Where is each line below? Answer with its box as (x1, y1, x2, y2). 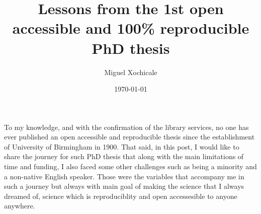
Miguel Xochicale (104, 66, 157, 77)
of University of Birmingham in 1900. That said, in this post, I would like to (4, 141, 239, 152)
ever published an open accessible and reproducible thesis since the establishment (4, 131, 255, 142)
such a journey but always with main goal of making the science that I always (4, 181, 244, 191)
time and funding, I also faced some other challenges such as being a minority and (4, 161, 257, 172)
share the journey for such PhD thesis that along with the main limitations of (4, 151, 244, 162)
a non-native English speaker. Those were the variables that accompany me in (4, 171, 244, 181)
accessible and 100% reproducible (12, 18, 249, 38)
